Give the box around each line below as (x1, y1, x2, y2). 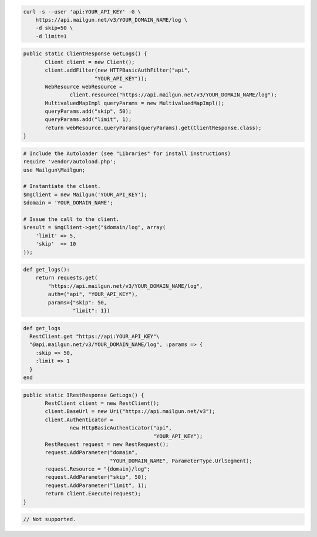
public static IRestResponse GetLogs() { (23, 391, 144, 398)
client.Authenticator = (45, 416, 114, 423)
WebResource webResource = (45, 83, 123, 90)
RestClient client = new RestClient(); (45, 400, 160, 407)
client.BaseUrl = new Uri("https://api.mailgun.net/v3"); (45, 408, 215, 415)
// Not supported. (23, 516, 76, 523)
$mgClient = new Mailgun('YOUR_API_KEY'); (23, 191, 147, 198)
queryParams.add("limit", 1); (45, 116, 132, 123)
